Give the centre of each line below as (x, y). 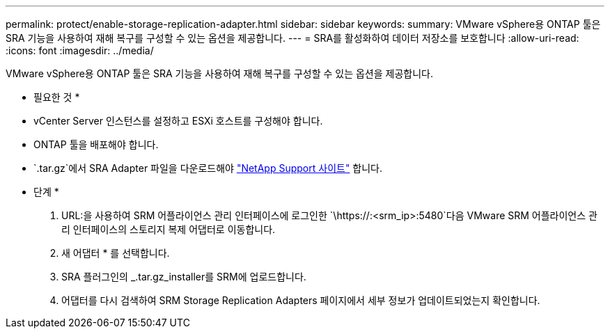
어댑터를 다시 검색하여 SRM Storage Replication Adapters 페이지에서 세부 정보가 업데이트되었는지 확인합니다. (301, 300)
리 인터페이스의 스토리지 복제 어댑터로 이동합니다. (169, 229)
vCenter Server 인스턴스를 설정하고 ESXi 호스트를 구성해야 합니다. (178, 121)
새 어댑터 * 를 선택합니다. (116, 253)
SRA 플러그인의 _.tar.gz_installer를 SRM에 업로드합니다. (184, 277)
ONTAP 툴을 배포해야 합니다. (96, 144)
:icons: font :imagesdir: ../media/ (80, 50)
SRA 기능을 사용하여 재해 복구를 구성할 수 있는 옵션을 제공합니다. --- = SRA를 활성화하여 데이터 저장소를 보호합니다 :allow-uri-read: (292, 38)
